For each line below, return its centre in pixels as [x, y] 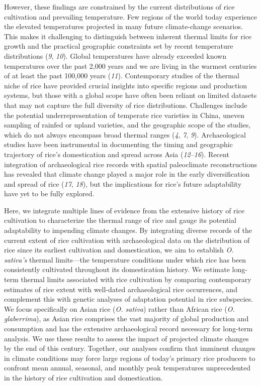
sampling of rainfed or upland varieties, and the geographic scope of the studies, [127, 125]
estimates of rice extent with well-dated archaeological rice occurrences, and [121, 289]
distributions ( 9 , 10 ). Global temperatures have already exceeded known [115, 55]
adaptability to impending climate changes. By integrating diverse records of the [128, 230]
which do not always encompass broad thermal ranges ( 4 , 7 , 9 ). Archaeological [125, 134]
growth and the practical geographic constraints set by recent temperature [119, 46]
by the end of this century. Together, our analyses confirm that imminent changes [130, 348]
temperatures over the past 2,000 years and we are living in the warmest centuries [130, 66]
